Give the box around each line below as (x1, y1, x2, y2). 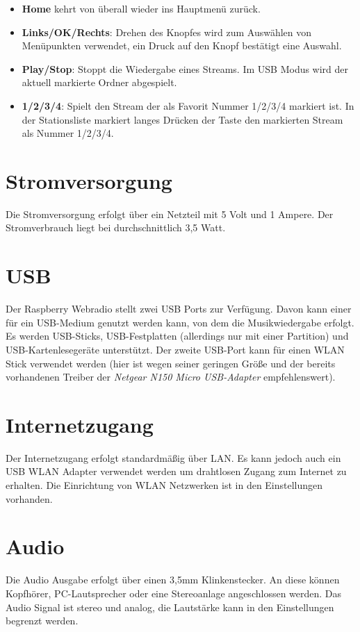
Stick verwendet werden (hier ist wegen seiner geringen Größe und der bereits (6, 356, 336, 370)
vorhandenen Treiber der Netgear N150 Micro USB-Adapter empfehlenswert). (6, 369, 336, 384)
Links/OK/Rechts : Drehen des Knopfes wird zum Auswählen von (22, 24, 312, 39)
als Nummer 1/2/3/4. (22, 126, 114, 140)
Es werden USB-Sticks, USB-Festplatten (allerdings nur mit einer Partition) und (6, 329, 349, 343)
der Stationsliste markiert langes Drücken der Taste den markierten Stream (22, 112, 343, 126)
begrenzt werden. (6, 613, 79, 628)
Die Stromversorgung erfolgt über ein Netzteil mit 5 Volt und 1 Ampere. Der (6, 206, 334, 221)
